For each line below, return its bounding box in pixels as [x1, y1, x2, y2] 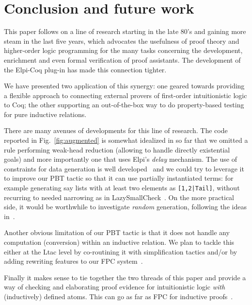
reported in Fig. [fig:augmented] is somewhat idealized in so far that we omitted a [4, 135, 248, 145]
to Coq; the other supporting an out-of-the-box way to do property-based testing [4, 100, 244, 110]
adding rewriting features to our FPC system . [4, 256, 143, 266]
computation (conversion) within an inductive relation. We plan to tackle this [4, 237, 235, 247]
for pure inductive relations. [4, 109, 87, 119]
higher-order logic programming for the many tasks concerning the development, [4, 45, 243, 55]
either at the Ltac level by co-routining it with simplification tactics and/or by [4, 246, 237, 256]
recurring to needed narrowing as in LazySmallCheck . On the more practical [4, 192, 234, 202]
